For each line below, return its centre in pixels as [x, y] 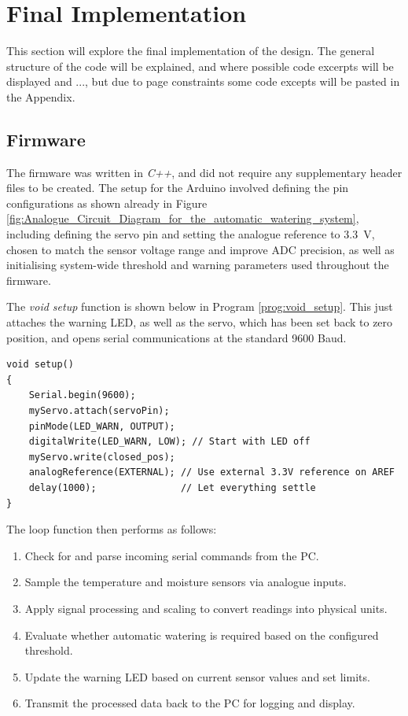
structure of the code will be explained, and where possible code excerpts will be [200, 66]
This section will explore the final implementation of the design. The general [191, 51]
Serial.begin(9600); [82, 395]
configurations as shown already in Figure [107, 203]
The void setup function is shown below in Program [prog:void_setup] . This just [200, 306]
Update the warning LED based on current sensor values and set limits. [197, 676]
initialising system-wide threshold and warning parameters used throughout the [198, 265]
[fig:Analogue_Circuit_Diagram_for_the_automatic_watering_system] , [183, 218]
